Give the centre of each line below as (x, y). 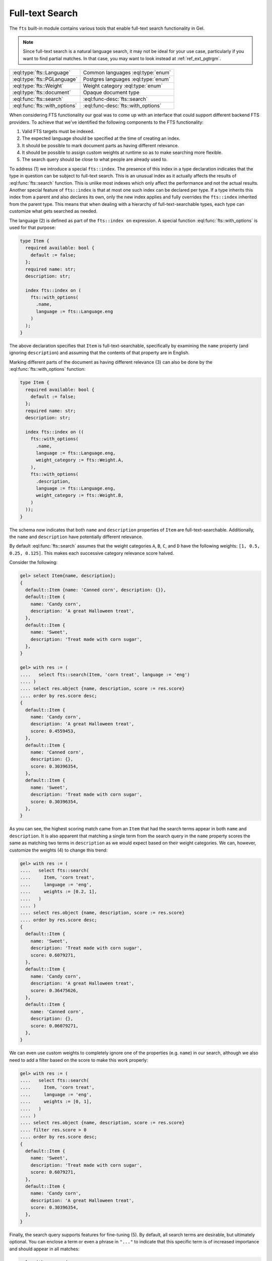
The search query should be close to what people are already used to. (95, 159)
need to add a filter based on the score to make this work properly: (79, 1060)
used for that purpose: (32, 227)
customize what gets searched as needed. (53, 211)
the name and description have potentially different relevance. (76, 537)
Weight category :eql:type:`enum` (123, 86)
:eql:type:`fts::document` (42, 92)
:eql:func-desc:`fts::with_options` (122, 106)
